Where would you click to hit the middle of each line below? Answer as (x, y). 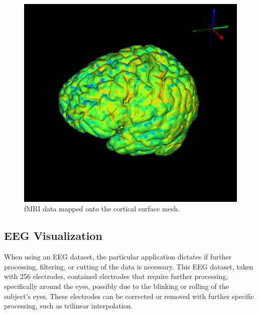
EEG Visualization (53, 236)
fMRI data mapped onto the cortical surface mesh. (102, 209)
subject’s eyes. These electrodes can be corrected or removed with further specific (129, 296)
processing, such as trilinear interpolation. (69, 306)
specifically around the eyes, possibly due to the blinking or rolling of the (116, 286)
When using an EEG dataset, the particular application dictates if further (118, 257)
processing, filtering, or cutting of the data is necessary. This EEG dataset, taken (129, 266)
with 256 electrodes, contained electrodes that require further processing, (116, 276)
